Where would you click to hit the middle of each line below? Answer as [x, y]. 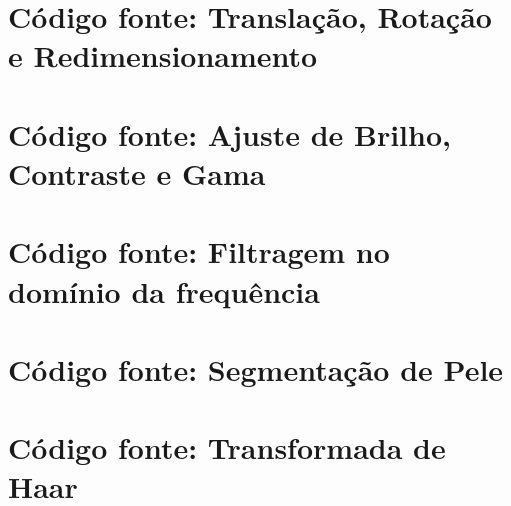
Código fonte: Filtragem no [199, 251]
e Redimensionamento [163, 55]
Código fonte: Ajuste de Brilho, [229, 133]
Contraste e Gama [137, 172]
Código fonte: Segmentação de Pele [256, 368]
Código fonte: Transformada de [227, 447]
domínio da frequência [164, 290]
